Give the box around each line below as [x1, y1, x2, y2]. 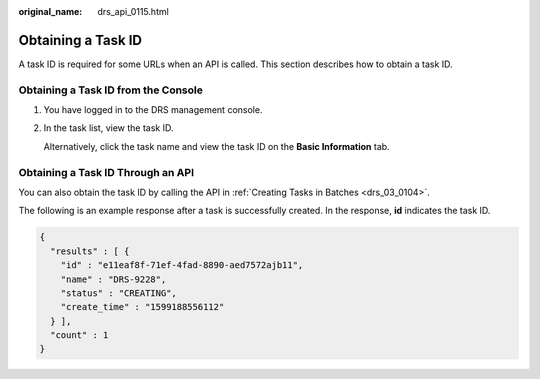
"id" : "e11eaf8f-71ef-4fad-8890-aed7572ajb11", [60, 260, 304, 271]
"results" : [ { [50, 245, 130, 257]
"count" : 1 [50, 330, 109, 341]
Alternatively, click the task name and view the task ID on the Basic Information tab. [43, 140, 390, 152]
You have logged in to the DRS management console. [43, 104, 263, 116]
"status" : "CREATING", [60, 287, 177, 299]
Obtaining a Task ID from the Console [18, 83, 204, 97]
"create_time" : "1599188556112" [60, 301, 225, 313]
